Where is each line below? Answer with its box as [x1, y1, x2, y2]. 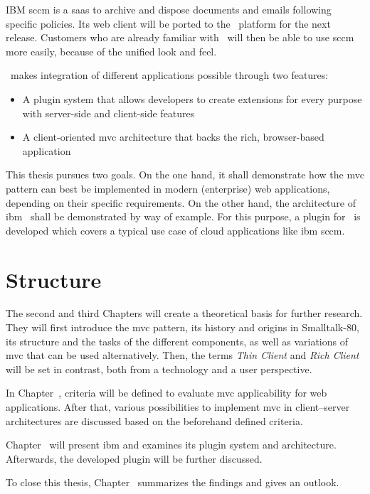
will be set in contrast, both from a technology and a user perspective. [6, 361, 312, 376]
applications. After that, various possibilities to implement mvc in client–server [6, 399, 350, 414]
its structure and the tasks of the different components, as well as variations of [6, 333, 349, 348]
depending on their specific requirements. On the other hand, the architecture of [6, 195, 356, 210]
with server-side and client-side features [22, 105, 195, 120]
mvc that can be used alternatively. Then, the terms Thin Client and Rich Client [6, 348, 359, 363]
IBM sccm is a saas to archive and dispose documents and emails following [6, 2, 332, 16]
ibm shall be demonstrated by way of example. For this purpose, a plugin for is [6, 209, 361, 224]
